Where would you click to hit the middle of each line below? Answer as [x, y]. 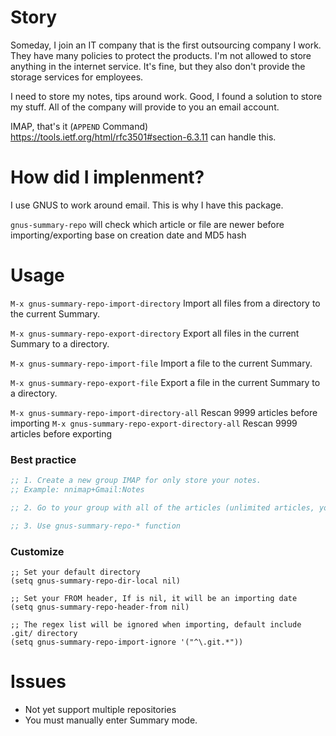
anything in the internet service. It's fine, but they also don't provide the [158, 66]
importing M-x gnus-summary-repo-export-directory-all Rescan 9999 [154, 423]
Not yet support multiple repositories [100, 709]
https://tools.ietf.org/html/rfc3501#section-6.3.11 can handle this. [143, 137]
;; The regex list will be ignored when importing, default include [156, 624]
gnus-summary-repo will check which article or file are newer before [147, 224]
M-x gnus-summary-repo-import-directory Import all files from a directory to [165, 303]
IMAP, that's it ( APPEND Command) [79, 126]
